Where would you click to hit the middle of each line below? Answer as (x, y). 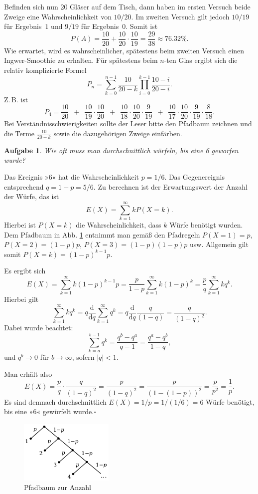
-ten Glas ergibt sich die (201, 60)
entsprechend (24, 186)
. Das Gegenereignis (195, 177)
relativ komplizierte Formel (45, 70)
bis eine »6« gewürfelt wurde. (49, 411)
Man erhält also (28, 373)
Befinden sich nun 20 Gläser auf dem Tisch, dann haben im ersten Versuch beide (127, 6)
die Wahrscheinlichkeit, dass (119, 224)
